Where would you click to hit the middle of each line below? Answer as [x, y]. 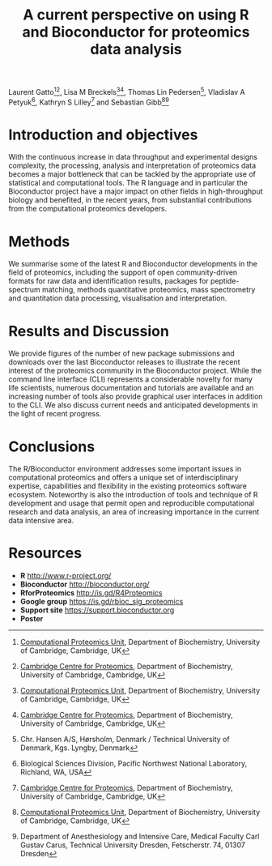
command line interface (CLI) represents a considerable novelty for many [131, 379]
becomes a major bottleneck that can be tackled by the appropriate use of [132, 174]
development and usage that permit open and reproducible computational [132, 503]
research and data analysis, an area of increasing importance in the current [134, 512]
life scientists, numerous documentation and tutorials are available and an [131, 388]
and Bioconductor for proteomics [136, 32]
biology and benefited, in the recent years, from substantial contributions [130, 200]
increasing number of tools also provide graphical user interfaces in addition [136, 397]
